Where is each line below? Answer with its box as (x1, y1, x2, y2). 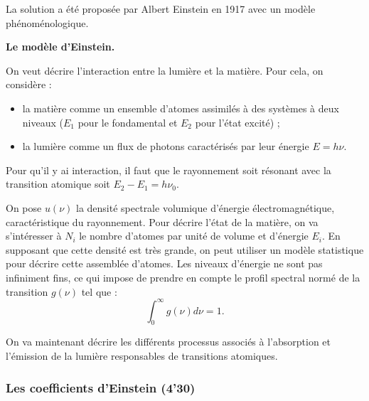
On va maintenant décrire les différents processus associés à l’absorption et (6, 334, 331, 349)
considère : (6, 77, 52, 92)
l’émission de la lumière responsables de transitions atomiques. (6, 348, 278, 363)
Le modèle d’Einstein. (6, 39, 115, 54)
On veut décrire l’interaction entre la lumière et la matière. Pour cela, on (6, 63, 323, 77)
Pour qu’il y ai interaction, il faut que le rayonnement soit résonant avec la (6, 162, 331, 177)
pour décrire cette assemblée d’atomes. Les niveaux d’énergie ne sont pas (6, 256, 323, 271)
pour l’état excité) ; (195, 114, 280, 129)
